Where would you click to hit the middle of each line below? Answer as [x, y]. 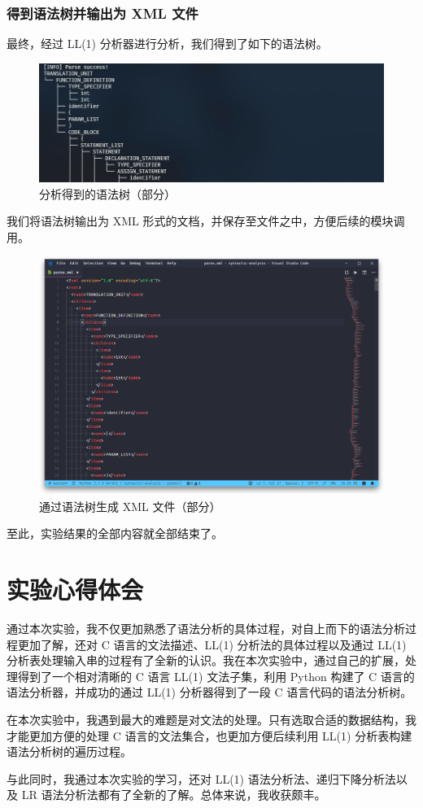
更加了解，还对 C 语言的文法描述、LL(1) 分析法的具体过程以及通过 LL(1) [212, 644]
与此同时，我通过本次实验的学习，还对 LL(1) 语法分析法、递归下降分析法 [201, 778]
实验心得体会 [75, 590]
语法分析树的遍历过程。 [69, 751]
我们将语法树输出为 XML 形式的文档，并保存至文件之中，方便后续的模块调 [206, 221]
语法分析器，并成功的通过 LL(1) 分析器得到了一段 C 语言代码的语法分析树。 [209, 692]
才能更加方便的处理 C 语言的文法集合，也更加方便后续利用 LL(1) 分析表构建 [209, 735]
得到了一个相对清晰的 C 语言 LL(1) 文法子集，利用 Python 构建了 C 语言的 [216, 676]
